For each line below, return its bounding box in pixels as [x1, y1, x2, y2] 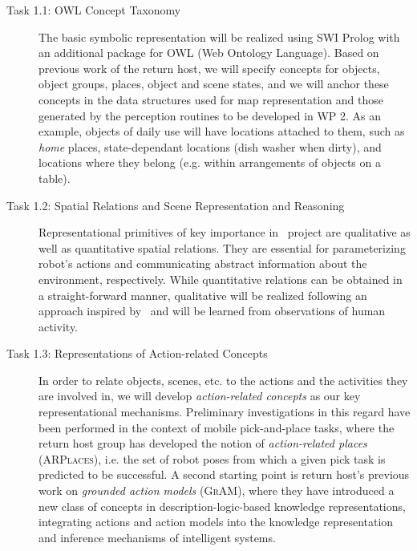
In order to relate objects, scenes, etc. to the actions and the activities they [38, 371, 408, 388]
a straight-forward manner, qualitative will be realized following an [38, 286, 367, 303]
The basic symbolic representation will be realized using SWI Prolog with [38, 28, 400, 45]
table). [38, 169, 71, 186]
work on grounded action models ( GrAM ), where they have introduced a [38, 482, 395, 499]
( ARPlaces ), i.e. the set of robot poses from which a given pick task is [38, 450, 386, 467]
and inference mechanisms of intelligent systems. [38, 529, 276, 545]
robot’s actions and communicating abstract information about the [38, 255, 367, 272]
